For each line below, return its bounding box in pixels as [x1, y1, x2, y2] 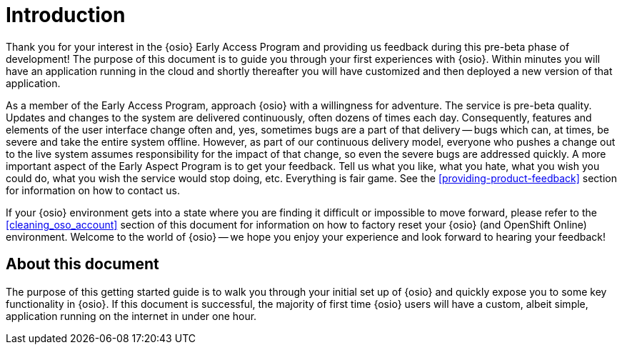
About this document [6, 255, 159, 274]
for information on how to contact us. [6, 184, 180, 196]
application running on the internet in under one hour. [6, 309, 257, 322]
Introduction [6, 3, 126, 27]
